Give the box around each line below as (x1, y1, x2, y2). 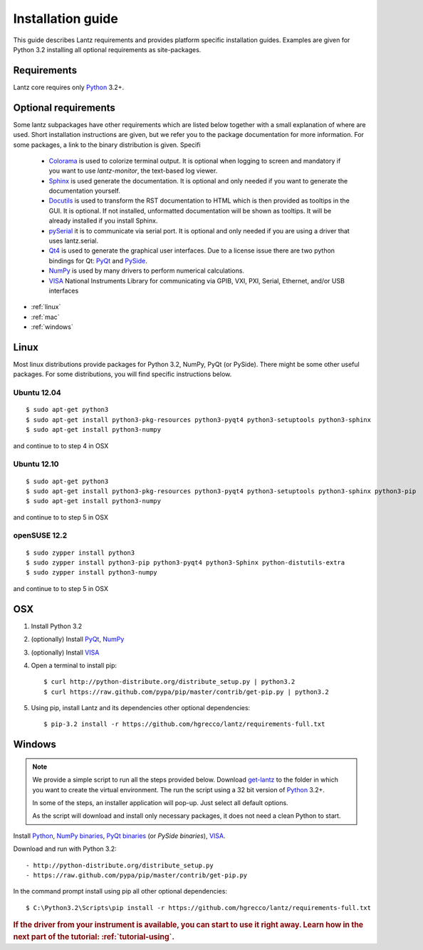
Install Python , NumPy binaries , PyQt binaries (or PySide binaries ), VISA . (13, 832, 226, 840)
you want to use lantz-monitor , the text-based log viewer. (48, 166, 218, 175)
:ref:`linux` (31, 303, 61, 311)
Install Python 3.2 (31, 622, 83, 630)
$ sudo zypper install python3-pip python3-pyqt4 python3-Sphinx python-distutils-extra (26, 559, 345, 567)
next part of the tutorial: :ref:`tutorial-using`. (13, 932, 174, 942)
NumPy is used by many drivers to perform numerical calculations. (48, 266, 245, 275)
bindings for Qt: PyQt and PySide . (48, 256, 147, 265)
